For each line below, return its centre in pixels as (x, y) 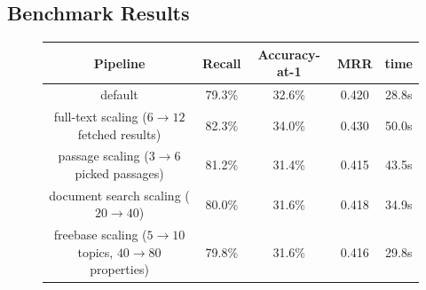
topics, (95, 251)
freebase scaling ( (100, 235)
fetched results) (119, 133)
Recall (222, 63)
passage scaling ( (103, 156)
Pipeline (119, 63)
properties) (119, 269)
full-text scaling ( (100, 116)
